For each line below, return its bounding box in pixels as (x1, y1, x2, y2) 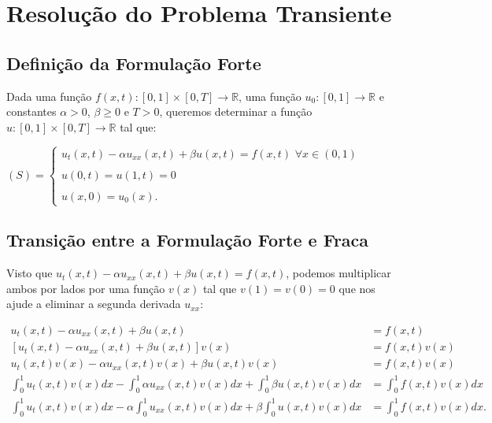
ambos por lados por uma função (6, 280, 165, 296)
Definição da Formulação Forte (6, 50, 261, 75)
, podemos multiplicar (286, 265, 391, 281)
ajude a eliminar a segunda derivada (6, 295, 181, 312)
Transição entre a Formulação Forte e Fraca (6, 228, 369, 252)
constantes (6, 103, 57, 120)
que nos (338, 280, 375, 296)
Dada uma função (6, 87, 92, 104)
